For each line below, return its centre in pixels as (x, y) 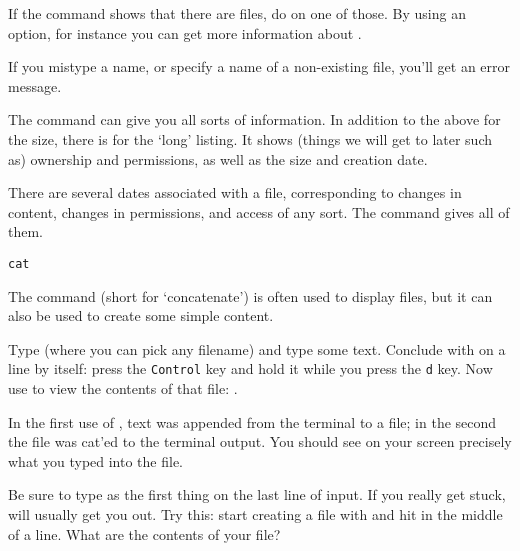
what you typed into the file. (96, 460)
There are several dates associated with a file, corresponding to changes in (235, 192)
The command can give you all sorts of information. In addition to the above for (254, 119)
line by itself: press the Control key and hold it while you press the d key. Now (250, 368)
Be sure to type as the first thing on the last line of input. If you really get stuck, (257, 494)
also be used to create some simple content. (141, 315)
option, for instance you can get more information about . (185, 32)
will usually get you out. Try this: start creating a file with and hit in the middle (255, 514)
